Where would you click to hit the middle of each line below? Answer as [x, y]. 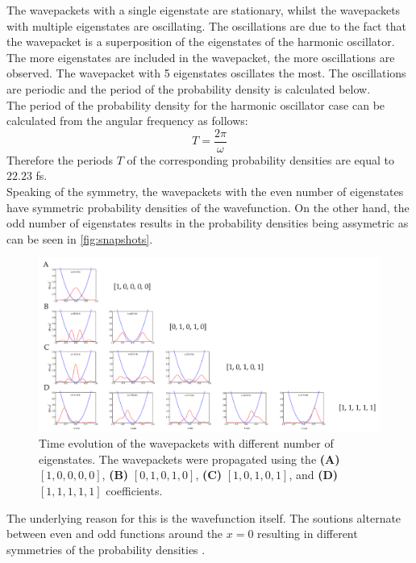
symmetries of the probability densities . [106, 549]
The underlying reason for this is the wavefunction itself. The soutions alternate [204, 517]
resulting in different [308, 534]
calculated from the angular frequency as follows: [127, 121]
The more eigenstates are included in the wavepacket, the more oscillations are [201, 57]
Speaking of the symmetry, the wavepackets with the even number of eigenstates [205, 191]
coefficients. [134, 491]
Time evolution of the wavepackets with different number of [186, 443]
